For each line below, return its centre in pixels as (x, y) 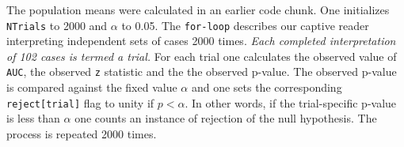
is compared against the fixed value (92, 87)
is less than (33, 118)
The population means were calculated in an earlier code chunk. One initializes (198, 9)
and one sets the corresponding (267, 87)
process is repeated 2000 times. (82, 133)
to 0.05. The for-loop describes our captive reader (245, 25)
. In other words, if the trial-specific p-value (291, 102)
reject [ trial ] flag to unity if (80, 102)
